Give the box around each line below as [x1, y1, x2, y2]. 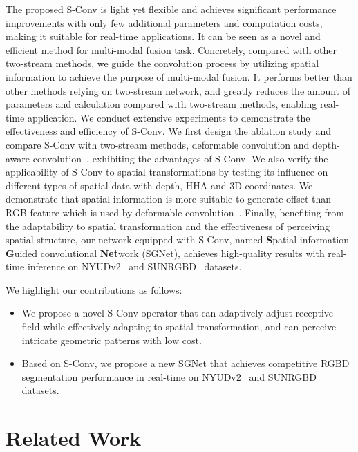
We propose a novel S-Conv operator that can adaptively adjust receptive [21, 305, 334, 320]
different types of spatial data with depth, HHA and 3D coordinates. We [6, 178, 313, 192]
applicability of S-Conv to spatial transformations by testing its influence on [6, 164, 328, 179]
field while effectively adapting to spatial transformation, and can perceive [21, 319, 337, 334]
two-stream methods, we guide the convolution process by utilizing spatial [6, 56, 319, 70]
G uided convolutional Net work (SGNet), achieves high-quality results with [6, 245, 325, 260]
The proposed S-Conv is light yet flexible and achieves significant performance [6, 2, 337, 16]
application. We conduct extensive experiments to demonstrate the [27, 110, 310, 124]
